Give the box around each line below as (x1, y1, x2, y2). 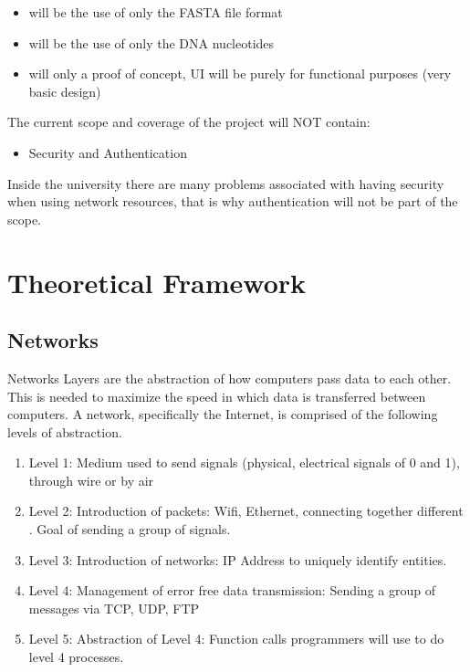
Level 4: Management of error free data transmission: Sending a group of (28, 581, 435, 600)
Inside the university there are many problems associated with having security (7, 173, 444, 193)
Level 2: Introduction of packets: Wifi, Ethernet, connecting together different (28, 501, 464, 520)
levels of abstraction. (7, 422, 122, 441)
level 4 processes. (28, 647, 124, 667)
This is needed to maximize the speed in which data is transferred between (7, 386, 426, 405)
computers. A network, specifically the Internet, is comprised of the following (7, 404, 438, 424)
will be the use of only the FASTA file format (28, 3, 283, 21)
